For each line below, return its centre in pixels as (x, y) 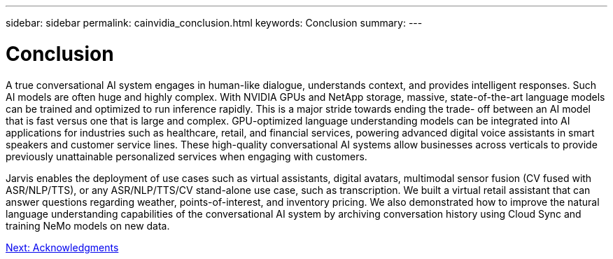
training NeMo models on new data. (88, 225)
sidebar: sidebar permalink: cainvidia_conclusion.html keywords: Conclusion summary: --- (214, 23)
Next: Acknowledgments (62, 247)
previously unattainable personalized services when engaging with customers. (186, 156)
